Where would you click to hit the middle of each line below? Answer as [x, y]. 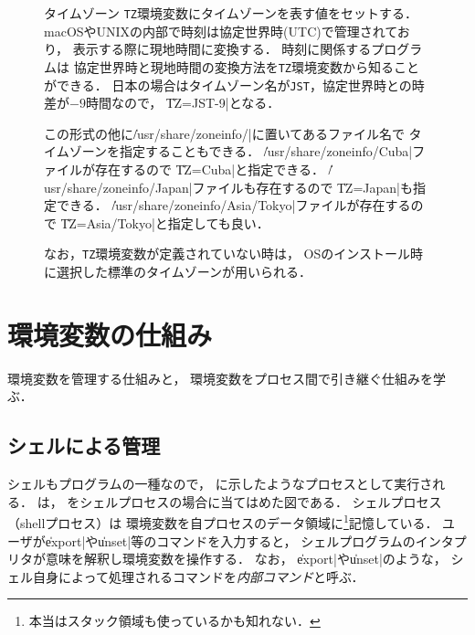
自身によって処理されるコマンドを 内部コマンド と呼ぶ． [198, 576]
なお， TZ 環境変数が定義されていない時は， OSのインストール [227, 254]
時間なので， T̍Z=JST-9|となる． [183, 103]
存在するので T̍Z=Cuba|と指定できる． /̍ [213, 169]
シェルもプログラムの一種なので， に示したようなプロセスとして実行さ [220, 484]
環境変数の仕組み [110, 334]
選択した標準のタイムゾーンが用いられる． [184, 271]
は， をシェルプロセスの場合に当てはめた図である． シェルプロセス [239, 501]
